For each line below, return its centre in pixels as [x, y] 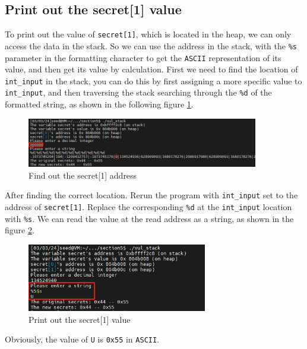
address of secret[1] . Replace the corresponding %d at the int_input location [148, 207]
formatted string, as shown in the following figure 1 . [99, 104]
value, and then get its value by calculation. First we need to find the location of [151, 69]
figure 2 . [20, 230]
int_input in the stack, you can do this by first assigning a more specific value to [153, 80]
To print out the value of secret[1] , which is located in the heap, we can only [148, 34]
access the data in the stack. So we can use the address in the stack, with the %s [151, 45]
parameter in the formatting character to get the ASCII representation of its [143, 57]
